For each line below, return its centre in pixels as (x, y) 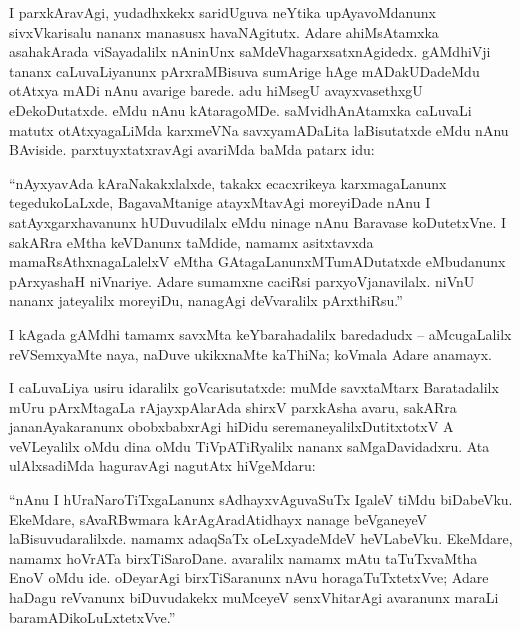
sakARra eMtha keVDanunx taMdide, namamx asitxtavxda (191, 241)
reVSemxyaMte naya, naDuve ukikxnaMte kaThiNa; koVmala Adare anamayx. (250, 353)
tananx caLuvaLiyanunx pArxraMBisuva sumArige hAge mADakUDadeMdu (244, 70)
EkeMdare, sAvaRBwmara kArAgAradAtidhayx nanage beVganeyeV (218, 518)
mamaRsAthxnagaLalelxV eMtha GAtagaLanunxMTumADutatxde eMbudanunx (257, 261)
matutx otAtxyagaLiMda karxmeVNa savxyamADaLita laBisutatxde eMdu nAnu (259, 129)
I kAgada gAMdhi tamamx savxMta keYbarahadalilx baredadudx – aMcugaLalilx (260, 333)
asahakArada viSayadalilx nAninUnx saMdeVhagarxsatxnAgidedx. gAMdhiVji (250, 51)
